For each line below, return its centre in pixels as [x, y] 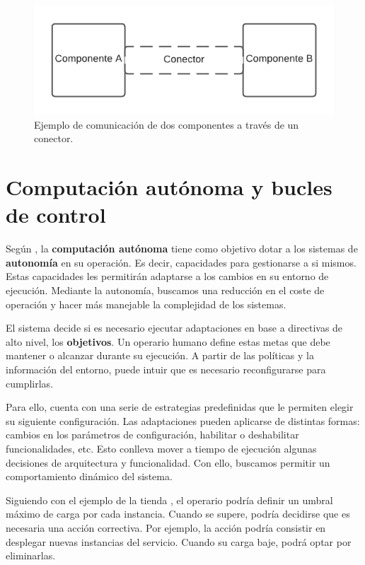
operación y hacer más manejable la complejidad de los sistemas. [146, 304]
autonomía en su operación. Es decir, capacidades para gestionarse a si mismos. [181, 262]
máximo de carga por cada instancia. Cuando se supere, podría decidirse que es [178, 514]
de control [56, 215]
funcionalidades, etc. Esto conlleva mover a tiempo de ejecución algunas [161, 448]
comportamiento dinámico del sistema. [89, 476]
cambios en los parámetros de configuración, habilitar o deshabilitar [152, 435]
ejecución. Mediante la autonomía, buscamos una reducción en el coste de [165, 290]
